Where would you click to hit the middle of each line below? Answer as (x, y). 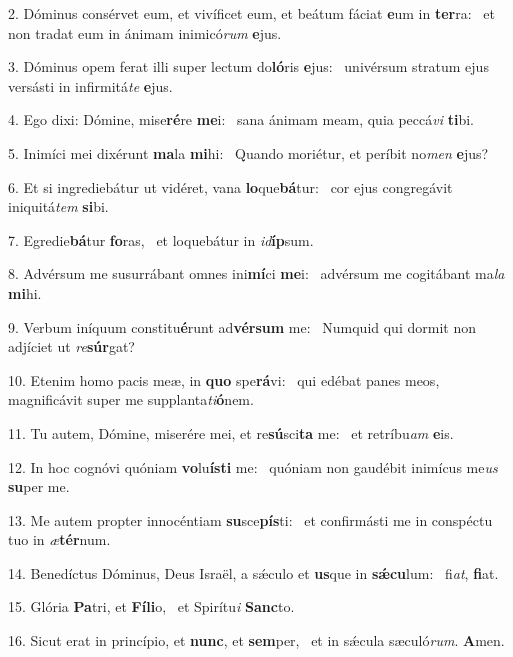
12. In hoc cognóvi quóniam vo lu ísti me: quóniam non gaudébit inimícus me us (253, 466)
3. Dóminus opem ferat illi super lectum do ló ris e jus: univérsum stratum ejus (248, 66)
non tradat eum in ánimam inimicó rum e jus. (145, 32)
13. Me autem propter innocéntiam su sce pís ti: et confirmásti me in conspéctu (250, 519)
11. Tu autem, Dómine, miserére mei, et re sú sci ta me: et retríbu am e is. (231, 432)
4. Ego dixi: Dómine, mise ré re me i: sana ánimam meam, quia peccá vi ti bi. (241, 119)
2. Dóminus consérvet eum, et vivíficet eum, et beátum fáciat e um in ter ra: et (251, 13)
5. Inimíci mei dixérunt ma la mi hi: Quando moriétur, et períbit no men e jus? (248, 152)
